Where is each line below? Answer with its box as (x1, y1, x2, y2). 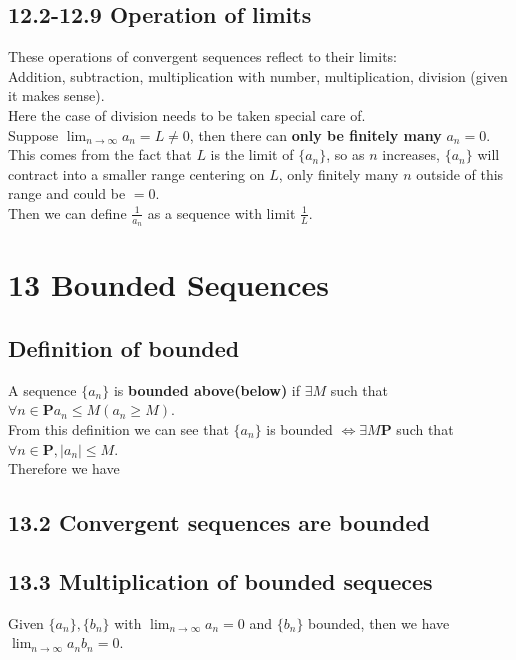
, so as (326, 144, 365, 165)
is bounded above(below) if (113, 379, 301, 400)
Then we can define (8, 202, 127, 223)
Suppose (8, 124, 59, 145)
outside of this (416, 163, 504, 184)
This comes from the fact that (8, 144, 192, 165)
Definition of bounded (8, 332, 240, 363)
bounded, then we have (308, 612, 450, 633)
